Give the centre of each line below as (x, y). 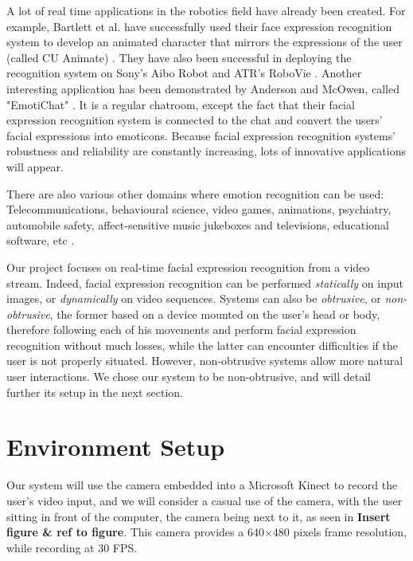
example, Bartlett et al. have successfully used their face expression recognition (199, 26)
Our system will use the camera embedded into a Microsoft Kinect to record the (202, 485)
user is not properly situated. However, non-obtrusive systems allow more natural (205, 361)
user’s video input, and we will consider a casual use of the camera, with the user (205, 500)
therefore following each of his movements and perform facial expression (181, 330)
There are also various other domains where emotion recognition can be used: (195, 193)
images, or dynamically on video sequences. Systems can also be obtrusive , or (194, 298)
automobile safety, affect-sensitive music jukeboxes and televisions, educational (198, 224)
